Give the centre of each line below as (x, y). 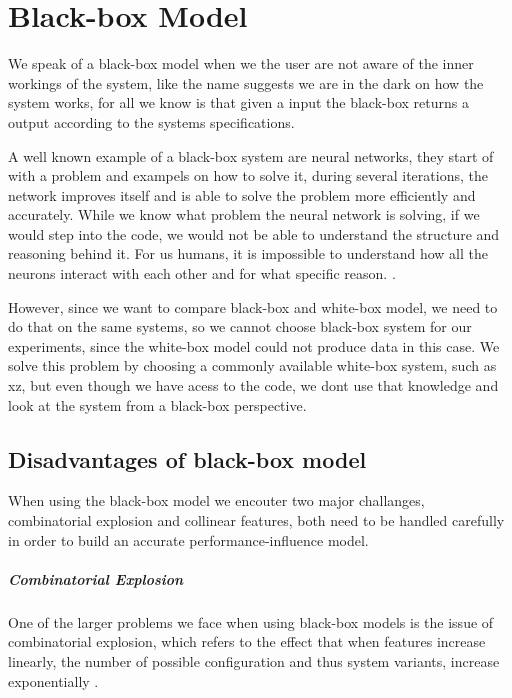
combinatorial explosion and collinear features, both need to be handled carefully (256, 520)
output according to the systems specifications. (151, 121)
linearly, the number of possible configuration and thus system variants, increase (254, 660)
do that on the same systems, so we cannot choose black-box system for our (240, 326)
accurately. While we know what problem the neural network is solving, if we (244, 214)
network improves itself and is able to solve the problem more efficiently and (242, 194)
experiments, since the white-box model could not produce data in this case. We (254, 345)
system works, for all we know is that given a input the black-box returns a (238, 102)
